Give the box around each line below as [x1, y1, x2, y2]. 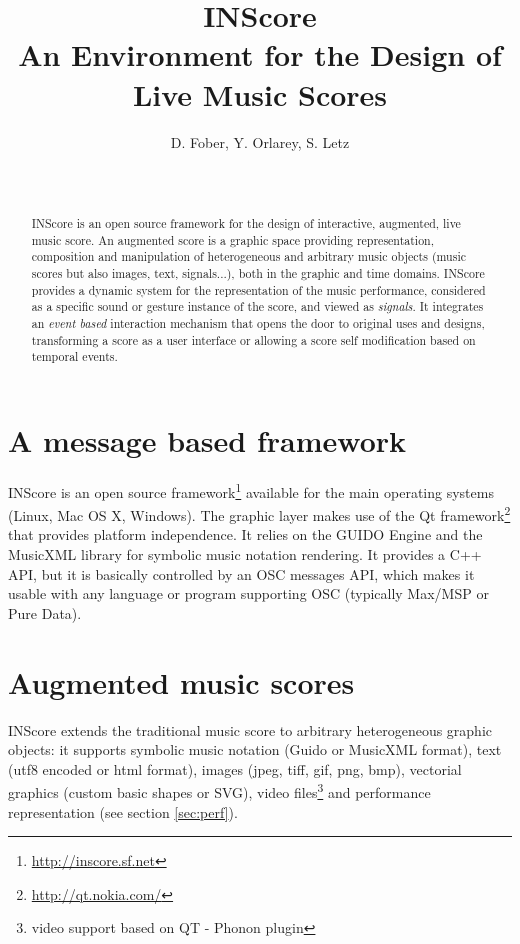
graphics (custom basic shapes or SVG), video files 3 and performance [8, 779, 431, 802]
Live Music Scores [132, 73, 388, 114]
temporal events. [31, 348, 118, 365]
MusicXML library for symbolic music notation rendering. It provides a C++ [8, 544, 482, 565]
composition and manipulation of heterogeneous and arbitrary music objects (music [31, 248, 466, 265]
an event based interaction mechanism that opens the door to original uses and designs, [31, 315, 485, 332]
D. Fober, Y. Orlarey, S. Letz [170, 131, 350, 152]
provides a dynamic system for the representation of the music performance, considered [31, 281, 486, 298]
